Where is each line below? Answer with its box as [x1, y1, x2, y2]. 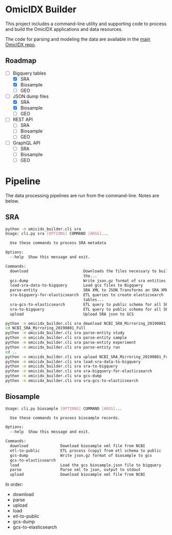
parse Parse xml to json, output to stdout [10, 467, 141, 472]
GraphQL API [12, 140, 41, 146]
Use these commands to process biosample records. [10, 415, 120, 420]
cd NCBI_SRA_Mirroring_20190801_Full [5, 325, 86, 331]
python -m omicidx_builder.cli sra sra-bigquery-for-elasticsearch [5, 368, 153, 374]
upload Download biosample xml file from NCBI [10, 472, 145, 477]
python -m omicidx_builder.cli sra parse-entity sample [5, 335, 127, 340]
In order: [5, 482, 24, 488]
